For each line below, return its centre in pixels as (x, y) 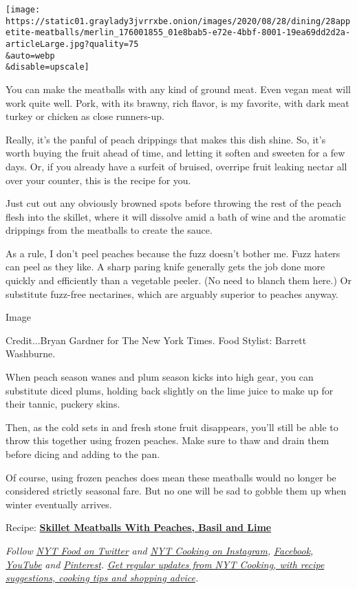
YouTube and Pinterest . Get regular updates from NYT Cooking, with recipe (165, 564)
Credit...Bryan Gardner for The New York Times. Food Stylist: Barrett (156, 340)
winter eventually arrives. (59, 504)
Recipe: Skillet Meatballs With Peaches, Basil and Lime (139, 527)
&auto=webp (30, 56)
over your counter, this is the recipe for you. (98, 180)
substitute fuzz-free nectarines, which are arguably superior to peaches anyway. (172, 293)
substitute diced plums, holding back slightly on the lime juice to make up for (170, 390)
